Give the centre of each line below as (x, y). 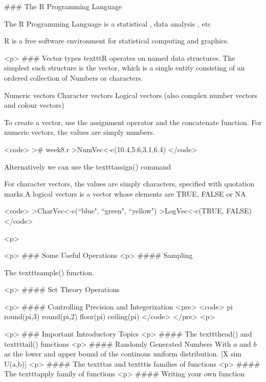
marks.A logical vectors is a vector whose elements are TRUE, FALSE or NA (125, 193)
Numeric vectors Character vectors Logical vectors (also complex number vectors (131, 95)
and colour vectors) (34, 105)
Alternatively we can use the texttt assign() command (88, 166)
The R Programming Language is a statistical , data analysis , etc (108, 23)
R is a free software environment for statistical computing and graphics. (117, 41)
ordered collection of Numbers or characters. (74, 77)
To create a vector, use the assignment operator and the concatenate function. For (133, 122)
